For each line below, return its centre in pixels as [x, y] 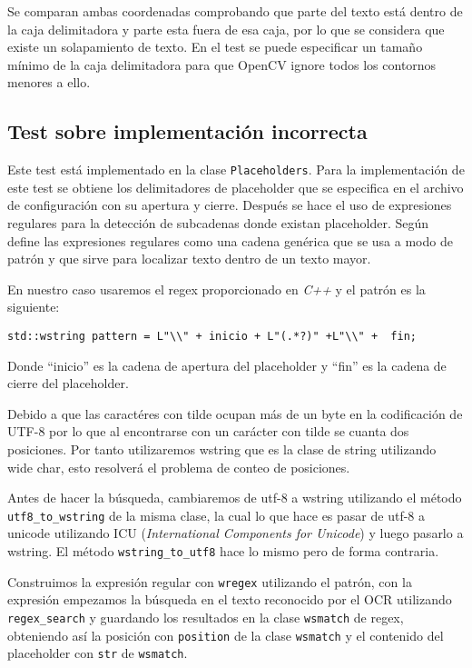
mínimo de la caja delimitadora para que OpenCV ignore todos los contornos [222, 64]
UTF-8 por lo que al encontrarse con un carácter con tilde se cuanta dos [208, 431]
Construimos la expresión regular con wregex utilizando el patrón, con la [210, 581]
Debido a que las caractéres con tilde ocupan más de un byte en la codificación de [235, 413]
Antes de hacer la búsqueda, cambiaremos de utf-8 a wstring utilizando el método [235, 498]
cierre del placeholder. [68, 383]
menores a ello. [49, 82]
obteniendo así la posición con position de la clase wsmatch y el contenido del [226, 635]
